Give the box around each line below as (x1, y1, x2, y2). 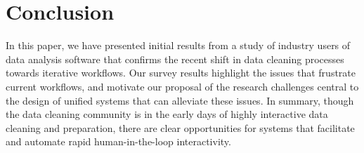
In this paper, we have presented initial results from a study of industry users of (6, 38, 351, 53)
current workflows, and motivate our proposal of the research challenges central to (6, 79, 359, 93)
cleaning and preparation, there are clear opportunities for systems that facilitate (6, 120, 355, 135)
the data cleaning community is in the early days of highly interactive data (6, 107, 328, 121)
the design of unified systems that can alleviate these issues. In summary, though (6, 93, 354, 107)
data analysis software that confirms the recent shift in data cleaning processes (6, 51, 344, 66)
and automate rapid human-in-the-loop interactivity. (6, 134, 231, 149)
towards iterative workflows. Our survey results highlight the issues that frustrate (6, 65, 356, 80)
